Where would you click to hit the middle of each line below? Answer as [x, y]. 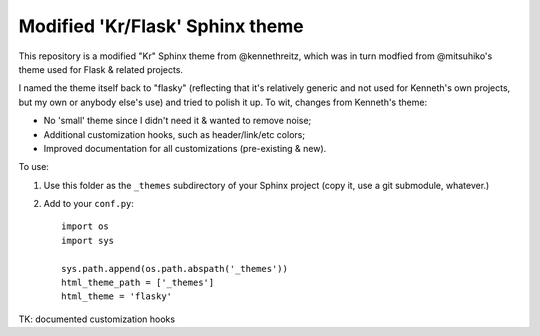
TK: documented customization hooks [96, 319]
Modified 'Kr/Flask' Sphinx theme [161, 26]
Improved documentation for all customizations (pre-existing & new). [185, 148]
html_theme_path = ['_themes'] [138, 283]
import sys [88, 240]
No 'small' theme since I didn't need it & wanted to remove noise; [177, 121]
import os [85, 226]
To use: [34, 167]
